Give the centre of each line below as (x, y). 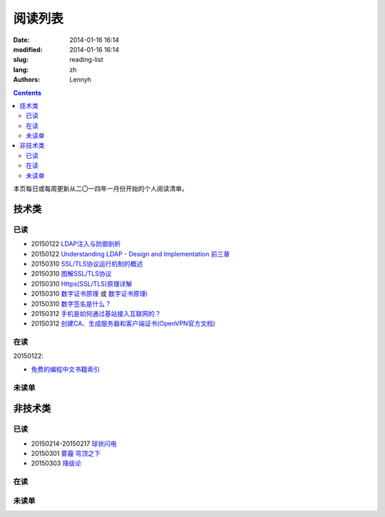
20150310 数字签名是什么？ (71, 303)
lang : (21, 69)
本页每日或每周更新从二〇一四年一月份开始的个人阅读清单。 (101, 189)
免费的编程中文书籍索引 (65, 369)
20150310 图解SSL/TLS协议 (71, 273)
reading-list (86, 60)
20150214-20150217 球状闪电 (74, 443)
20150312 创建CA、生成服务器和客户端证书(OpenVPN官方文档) (123, 323)
